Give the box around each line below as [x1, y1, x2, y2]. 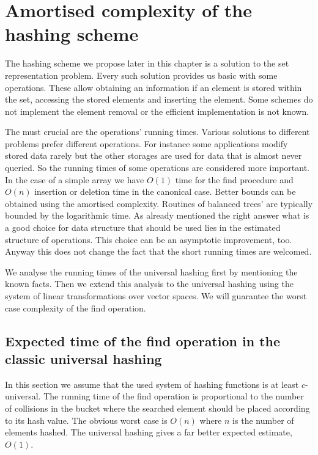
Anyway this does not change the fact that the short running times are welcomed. [5, 245, 312, 258]
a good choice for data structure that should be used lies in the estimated [5, 221, 281, 234]
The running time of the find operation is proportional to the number [43, 390, 304, 402]
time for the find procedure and [175, 173, 294, 186]
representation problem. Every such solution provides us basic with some [5, 68, 278, 81]
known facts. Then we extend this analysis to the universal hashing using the [5, 277, 294, 290]
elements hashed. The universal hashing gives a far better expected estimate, [5, 426, 292, 439]
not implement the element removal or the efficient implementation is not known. [5, 104, 309, 117]
